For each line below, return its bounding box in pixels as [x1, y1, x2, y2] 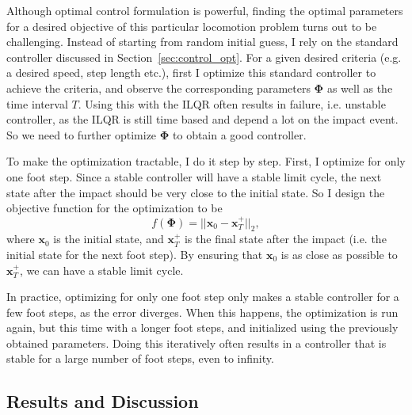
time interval [6, 95, 68, 112]
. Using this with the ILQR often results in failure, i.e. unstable [78, 95, 386, 112]
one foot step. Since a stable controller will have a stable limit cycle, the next [6, 168, 382, 185]
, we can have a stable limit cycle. [19, 261, 184, 278]
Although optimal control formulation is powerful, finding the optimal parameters [6, 2, 403, 18]
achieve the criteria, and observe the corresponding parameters [6, 79, 311, 96]
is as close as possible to [280, 246, 398, 262]
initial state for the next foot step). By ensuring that [6, 246, 263, 262]
